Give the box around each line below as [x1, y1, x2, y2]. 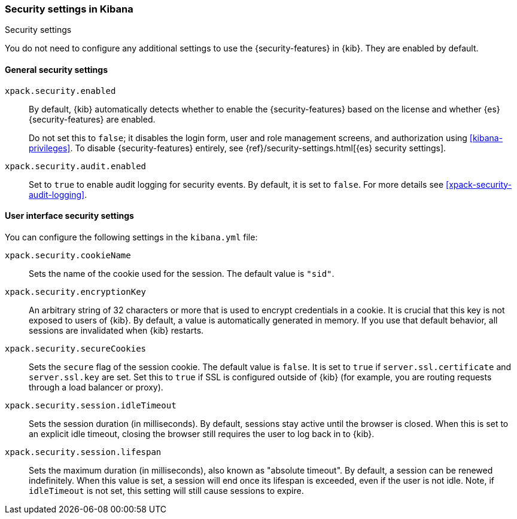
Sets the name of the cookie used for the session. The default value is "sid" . [29, 268, 334, 279]
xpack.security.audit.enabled [5, 161, 147, 171]
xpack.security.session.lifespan [5, 447, 162, 457]
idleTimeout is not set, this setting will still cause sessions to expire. [29, 485, 304, 496]
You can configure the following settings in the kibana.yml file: [5, 231, 258, 242]
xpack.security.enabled [5, 86, 116, 96]
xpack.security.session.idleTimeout [5, 400, 177, 410]
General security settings [5, 64, 108, 75]
